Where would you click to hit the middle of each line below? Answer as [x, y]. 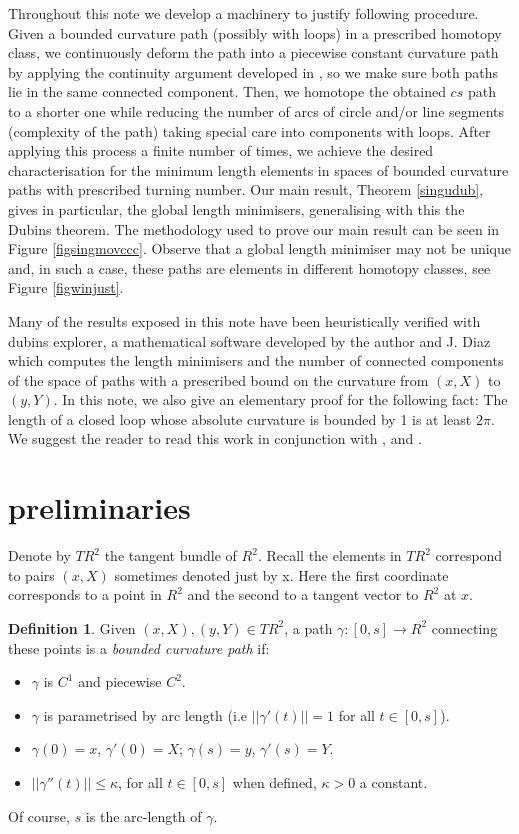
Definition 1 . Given [72, 627]
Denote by [39, 555]
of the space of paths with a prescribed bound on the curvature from [218, 379]
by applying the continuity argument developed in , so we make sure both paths [253, 71]
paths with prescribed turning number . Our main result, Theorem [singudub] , [246, 189]
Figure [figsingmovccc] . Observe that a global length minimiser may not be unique [260, 248]
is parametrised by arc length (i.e [145, 714]
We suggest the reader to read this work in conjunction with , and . [215, 438]
